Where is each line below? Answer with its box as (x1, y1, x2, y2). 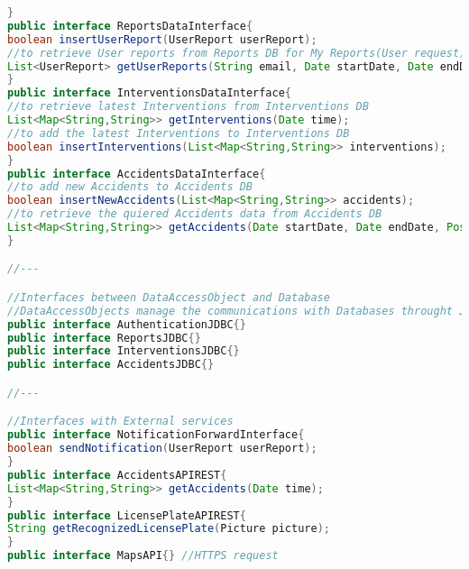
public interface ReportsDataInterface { (7, 19, 253, 32)
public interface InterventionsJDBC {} (7, 344, 240, 358)
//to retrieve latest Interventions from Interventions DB (7, 100, 369, 114)
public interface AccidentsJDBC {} (7, 358, 215, 372)
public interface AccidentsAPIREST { (7, 468, 227, 482)
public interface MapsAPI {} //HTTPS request (7, 549, 279, 563)
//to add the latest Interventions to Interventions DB (7, 126, 350, 140)
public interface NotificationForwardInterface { (7, 428, 305, 442)
